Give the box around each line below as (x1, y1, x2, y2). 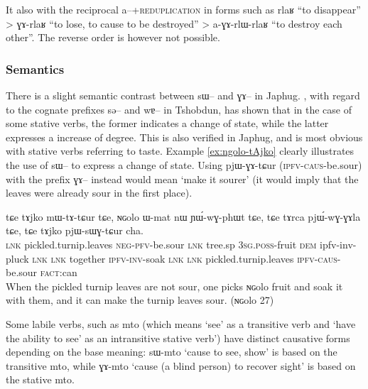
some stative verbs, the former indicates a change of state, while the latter (6, 116, 329, 131)
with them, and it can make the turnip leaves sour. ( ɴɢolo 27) (6, 292, 274, 307)
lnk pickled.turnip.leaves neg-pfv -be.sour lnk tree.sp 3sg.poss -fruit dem (6, 236, 317, 251)
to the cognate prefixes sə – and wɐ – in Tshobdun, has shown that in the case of (6, 102, 352, 116)
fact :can (40, 265, 77, 280)
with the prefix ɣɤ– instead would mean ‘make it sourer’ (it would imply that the (6, 171, 359, 186)
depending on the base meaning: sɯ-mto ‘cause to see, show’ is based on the (6, 344, 337, 359)
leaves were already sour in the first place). (6, 185, 193, 200)
